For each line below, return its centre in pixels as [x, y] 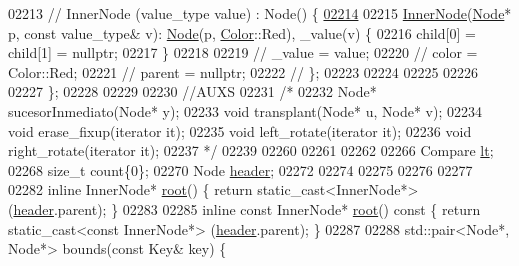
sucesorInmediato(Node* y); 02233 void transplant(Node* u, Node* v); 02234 [245, 110]
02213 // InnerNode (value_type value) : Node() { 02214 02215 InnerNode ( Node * [260, 13]
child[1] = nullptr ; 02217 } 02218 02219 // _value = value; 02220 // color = [243, 52]
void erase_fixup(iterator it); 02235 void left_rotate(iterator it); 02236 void [240, 130]
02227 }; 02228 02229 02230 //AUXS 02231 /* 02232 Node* [192, 91]
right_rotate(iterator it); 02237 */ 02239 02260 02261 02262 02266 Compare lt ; [251, 150]
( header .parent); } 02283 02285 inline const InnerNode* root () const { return [244, 208]
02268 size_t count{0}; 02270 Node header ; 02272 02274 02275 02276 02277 [240, 169]
